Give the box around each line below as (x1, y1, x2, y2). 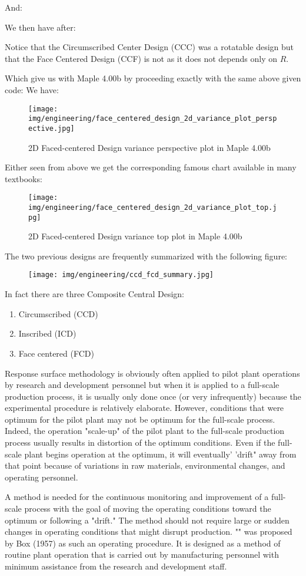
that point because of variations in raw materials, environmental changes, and (5, 459, 285, 472)
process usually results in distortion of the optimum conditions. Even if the (5, 436, 275, 449)
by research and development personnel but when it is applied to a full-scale (5, 378, 280, 391)
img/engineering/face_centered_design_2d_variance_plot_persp (28, 114, 277, 123)
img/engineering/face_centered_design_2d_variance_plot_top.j (28, 203, 277, 212)
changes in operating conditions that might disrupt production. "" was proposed (5, 525, 292, 538)
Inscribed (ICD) (18, 327, 76, 340)
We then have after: (5, 21, 76, 33)
